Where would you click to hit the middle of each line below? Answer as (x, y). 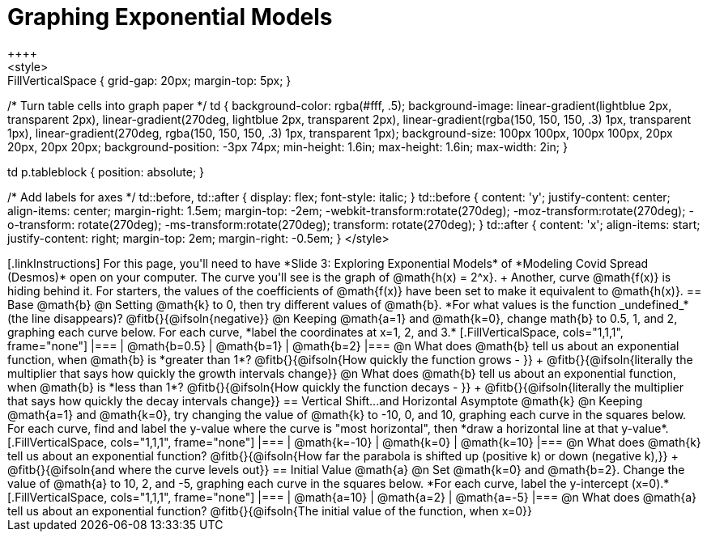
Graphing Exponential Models (170, 17)
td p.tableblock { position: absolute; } (106, 172)
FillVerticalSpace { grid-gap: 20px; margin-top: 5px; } (149, 80)
